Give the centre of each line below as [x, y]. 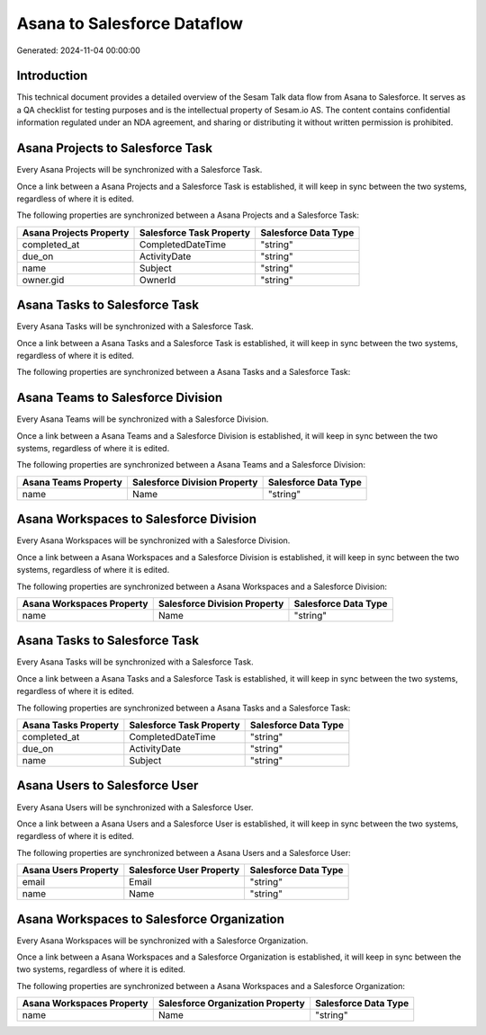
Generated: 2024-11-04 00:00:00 [79, 50]
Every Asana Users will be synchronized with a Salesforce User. [135, 807]
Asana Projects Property [76, 232]
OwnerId [157, 280]
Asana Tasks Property [71, 726]
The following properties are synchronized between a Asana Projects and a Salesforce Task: [188, 215]
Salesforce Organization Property [231, 1004]
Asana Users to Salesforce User [108, 785]
